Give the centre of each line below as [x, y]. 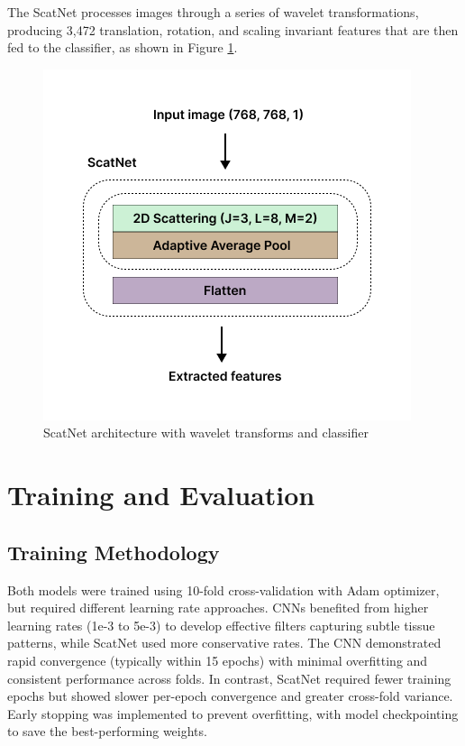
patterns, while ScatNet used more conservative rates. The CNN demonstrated [224, 643]
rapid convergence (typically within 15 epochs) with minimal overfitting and [218, 660]
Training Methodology [114, 552]
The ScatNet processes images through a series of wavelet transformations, [213, 12]
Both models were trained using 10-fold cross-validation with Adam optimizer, [223, 589]
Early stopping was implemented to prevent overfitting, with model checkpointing [233, 713]
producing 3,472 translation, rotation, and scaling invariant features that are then [233, 29]
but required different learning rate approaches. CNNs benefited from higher [218, 608]
